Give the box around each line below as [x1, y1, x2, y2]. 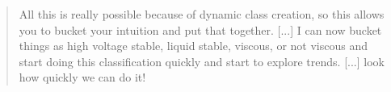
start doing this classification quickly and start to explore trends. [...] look [19, 52, 385, 69]
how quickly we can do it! [19, 69, 146, 86]
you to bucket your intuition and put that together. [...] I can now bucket [19, 21, 382, 38]
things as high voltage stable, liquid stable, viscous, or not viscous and [19, 37, 368, 54]
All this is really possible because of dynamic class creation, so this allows [19, 6, 385, 22]
